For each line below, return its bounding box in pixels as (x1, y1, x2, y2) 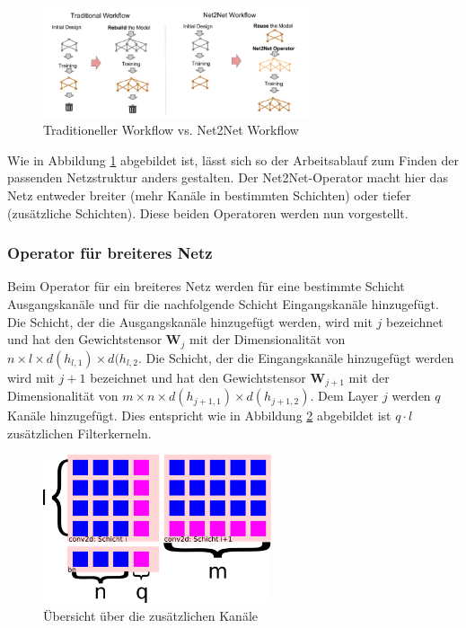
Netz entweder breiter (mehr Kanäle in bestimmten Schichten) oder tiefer (7, 186, 411, 205)
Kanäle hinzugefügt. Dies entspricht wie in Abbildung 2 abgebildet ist (7, 406, 391, 425)
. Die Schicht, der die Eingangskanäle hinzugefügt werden (137, 348, 454, 367)
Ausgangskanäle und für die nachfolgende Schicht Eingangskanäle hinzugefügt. (7, 295, 439, 314)
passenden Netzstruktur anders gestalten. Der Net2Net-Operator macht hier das (7, 168, 448, 187)
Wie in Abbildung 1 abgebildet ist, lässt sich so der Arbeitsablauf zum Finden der (7, 150, 459, 169)
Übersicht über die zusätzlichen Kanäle (43, 606, 259, 624)
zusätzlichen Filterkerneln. (7, 423, 152, 442)
